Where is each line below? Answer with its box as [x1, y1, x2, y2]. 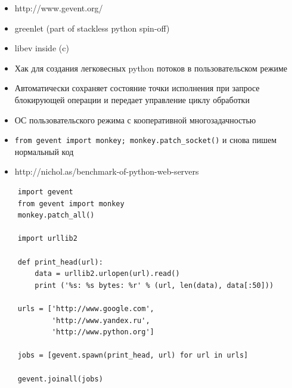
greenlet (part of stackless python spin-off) [14, 21, 170, 34]
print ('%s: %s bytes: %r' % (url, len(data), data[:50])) [35, 281, 274, 290]
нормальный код [14, 145, 74, 157]
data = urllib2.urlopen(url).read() [35, 269, 180, 278]
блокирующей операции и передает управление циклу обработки [14, 93, 250, 105]
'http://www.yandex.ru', [51, 316, 150, 325]
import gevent [17, 188, 73, 196]
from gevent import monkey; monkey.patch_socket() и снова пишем [14, 134, 277, 146]
